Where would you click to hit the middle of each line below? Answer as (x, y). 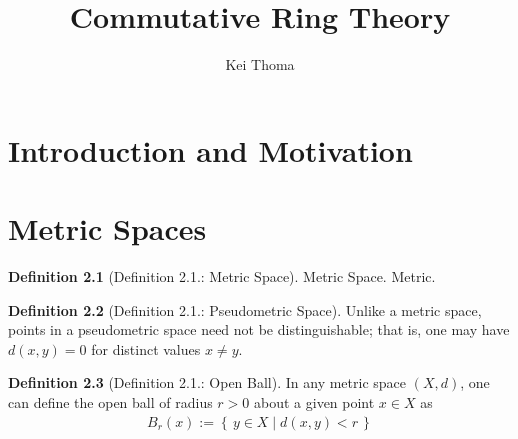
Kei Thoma (260, 64)
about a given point (314, 402)
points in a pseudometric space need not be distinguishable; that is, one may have (259, 329)
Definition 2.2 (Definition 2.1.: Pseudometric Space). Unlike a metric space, (245, 309)
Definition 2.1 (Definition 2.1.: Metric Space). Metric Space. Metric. (222, 276)
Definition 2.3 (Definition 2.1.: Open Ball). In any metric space (207, 382)
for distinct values (146, 348)
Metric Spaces (107, 228)
